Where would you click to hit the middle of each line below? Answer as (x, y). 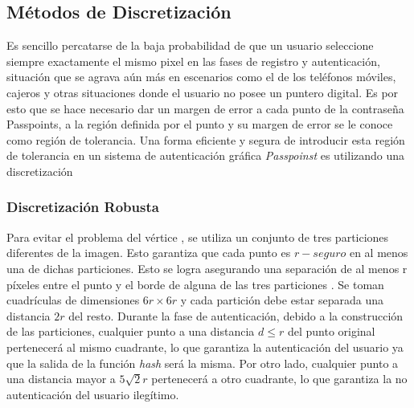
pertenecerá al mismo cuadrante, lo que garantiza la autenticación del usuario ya (205, 347)
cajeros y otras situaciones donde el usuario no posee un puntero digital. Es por (203, 92)
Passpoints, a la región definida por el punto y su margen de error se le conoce (200, 124)
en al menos (379, 253)
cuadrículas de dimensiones (73, 300)
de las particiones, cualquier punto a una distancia (131, 331)
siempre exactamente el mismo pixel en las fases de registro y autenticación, (193, 61)
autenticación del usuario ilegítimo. (93, 394)
